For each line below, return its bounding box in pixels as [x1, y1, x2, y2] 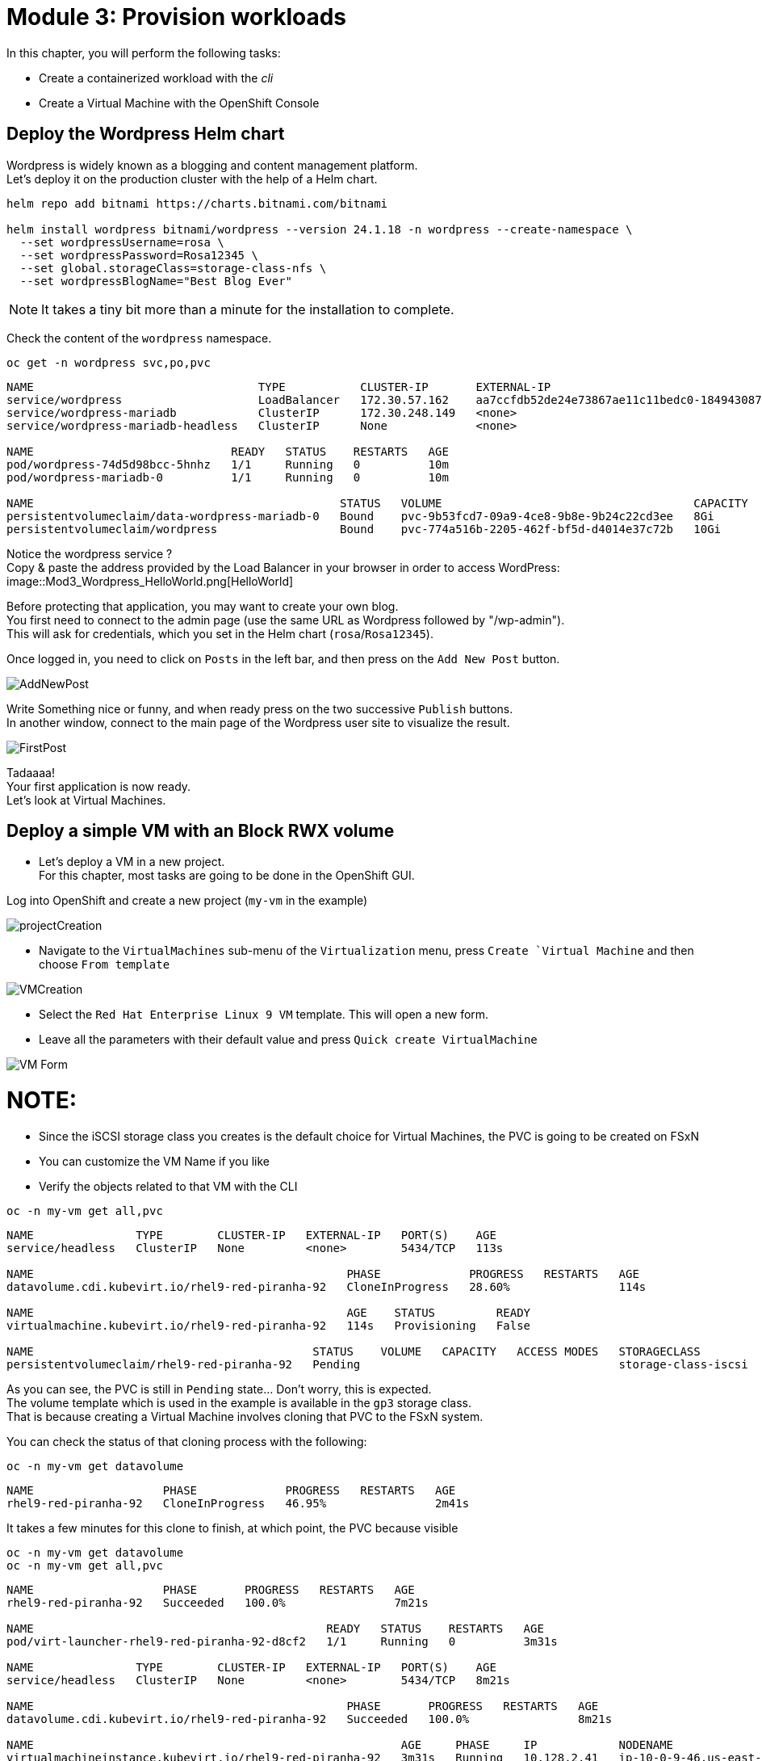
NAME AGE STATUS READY [6, 1305, 531, 1319]
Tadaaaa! [6, 765, 55, 780]
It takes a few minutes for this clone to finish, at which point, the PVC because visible [6, 1520, 458, 1535]
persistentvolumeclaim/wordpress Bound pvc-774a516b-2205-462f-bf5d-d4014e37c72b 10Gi [6, 522, 722, 536]
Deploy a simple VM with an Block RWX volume [6, 821, 395, 842]
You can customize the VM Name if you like [39, 1154, 270, 1168]
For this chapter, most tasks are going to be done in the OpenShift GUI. [39, 868, 415, 883]
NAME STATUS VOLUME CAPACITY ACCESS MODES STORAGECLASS [6, 1344, 701, 1358]
